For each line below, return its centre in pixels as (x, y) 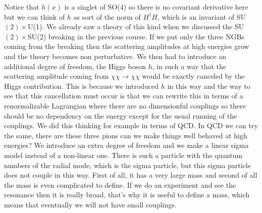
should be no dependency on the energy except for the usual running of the (121, 115)
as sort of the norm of (107, 16)
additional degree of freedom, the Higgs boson (75, 66)
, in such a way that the (189, 66)
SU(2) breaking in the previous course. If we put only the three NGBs (136, 36)
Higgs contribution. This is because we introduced (82, 86)
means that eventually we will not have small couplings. (90, 204)
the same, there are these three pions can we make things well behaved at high (126, 135)
